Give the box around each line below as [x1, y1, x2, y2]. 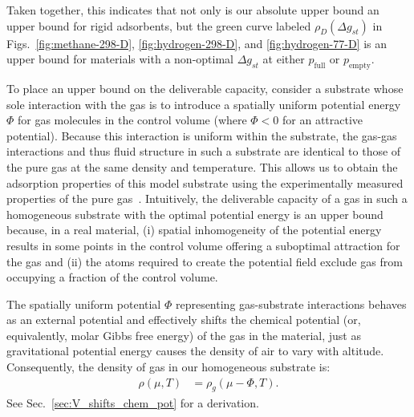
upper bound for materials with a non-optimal [6, 51, 233, 67]
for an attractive [282, 111, 363, 128]
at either [262, 51, 305, 67]
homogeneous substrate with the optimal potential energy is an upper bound [6, 205, 384, 222]
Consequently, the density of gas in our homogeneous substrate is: [6, 358, 331, 375]
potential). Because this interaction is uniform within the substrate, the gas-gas [6, 127, 397, 144]
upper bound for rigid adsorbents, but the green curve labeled [6, 17, 311, 34]
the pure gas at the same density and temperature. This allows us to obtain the [6, 158, 398, 175]
